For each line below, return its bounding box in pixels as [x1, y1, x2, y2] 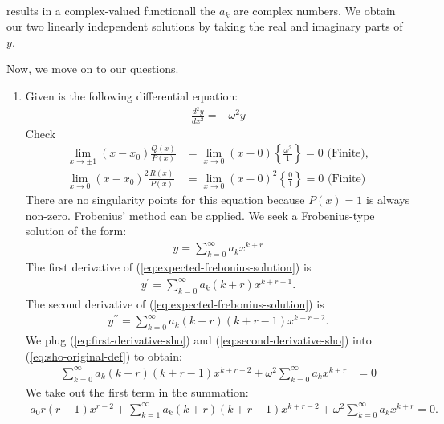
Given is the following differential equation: [25, 87, 238, 104]
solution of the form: [25, 222, 127, 239]
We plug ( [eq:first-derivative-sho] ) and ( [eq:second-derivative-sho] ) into [25, 332, 372, 349]
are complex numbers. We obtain [234, 2, 396, 18]
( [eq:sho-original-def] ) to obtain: [25, 347, 182, 364]
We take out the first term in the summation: [25, 383, 249, 400]
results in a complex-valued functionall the [6, 2, 216, 18]
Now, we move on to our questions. [6, 60, 179, 77]
